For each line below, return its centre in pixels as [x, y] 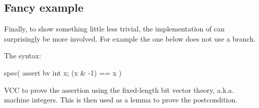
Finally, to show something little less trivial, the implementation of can [114, 29]
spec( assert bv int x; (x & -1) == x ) [63, 72]
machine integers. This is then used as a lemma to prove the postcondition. [121, 100]
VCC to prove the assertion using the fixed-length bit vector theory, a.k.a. [119, 89]
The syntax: [23, 56]
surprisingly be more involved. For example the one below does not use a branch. [130, 38]
